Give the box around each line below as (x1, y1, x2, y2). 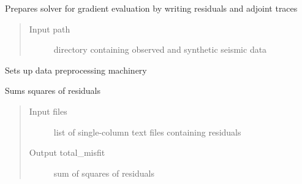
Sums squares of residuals (5, 84, 101, 97)
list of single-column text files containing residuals (53, 125, 241, 138)
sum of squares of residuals (53, 166, 154, 179)
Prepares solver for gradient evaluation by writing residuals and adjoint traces (5, 2, 298, 14)
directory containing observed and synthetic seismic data (53, 43, 267, 56)
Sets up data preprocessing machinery (5, 63, 147, 76)
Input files (29, 104, 67, 117)
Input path (29, 22, 70, 35)
